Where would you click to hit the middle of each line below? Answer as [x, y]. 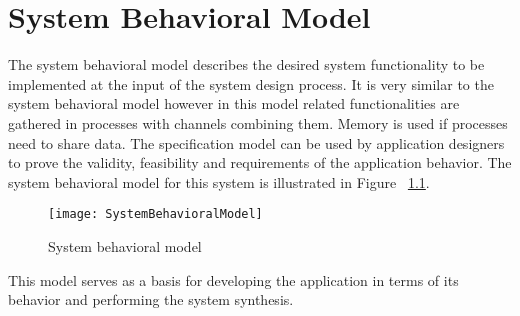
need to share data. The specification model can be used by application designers [256, 142]
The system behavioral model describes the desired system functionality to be [246, 64]
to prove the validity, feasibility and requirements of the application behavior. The [260, 162]
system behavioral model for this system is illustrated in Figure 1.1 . [219, 181]
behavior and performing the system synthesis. [151, 299]
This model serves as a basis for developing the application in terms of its [233, 279]
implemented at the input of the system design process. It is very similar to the [251, 83]
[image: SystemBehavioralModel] [155, 214]
